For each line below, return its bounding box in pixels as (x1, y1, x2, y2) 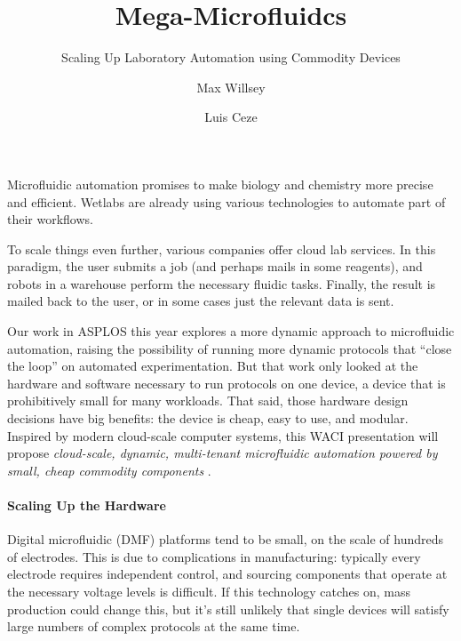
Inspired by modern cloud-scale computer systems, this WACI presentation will (7, 426, 439, 445)
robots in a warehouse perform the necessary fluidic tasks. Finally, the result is (7, 274, 436, 292)
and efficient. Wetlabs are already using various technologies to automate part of (7, 192, 446, 211)
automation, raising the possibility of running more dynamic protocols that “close (7, 339, 452, 357)
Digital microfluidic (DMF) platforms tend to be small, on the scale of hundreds (7, 530, 444, 549)
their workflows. (7, 210, 93, 228)
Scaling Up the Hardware (7, 496, 166, 514)
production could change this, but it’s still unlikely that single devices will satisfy (7, 599, 449, 618)
